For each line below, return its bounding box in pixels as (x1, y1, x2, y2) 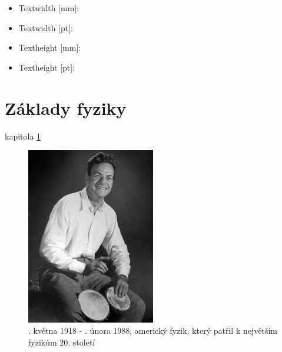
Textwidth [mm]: (18, 2, 79, 14)
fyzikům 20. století (28, 336, 95, 348)
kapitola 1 (5, 129, 41, 142)
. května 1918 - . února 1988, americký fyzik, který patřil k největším (28, 324, 277, 337)
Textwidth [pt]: (18, 21, 73, 34)
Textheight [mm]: (18, 41, 81, 54)
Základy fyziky (5, 95, 127, 119)
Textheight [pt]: (18, 61, 75, 73)
